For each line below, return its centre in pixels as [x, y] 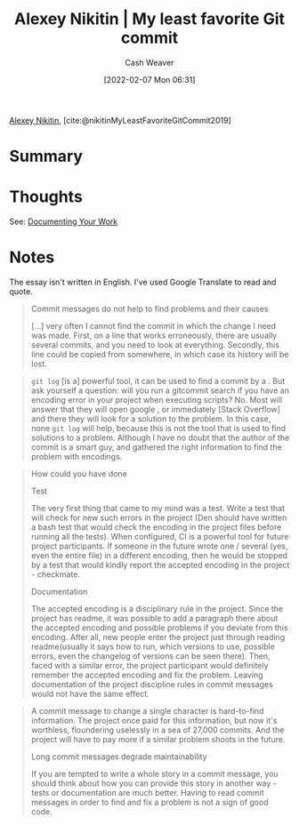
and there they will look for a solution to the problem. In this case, [151, 419]
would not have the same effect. [90, 694]
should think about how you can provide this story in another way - [154, 783]
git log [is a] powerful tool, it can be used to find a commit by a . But [158, 381]
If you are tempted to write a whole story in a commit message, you [154, 774]
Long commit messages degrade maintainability [119, 757]
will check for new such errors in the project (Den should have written [159, 517]
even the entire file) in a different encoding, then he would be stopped [159, 555]
